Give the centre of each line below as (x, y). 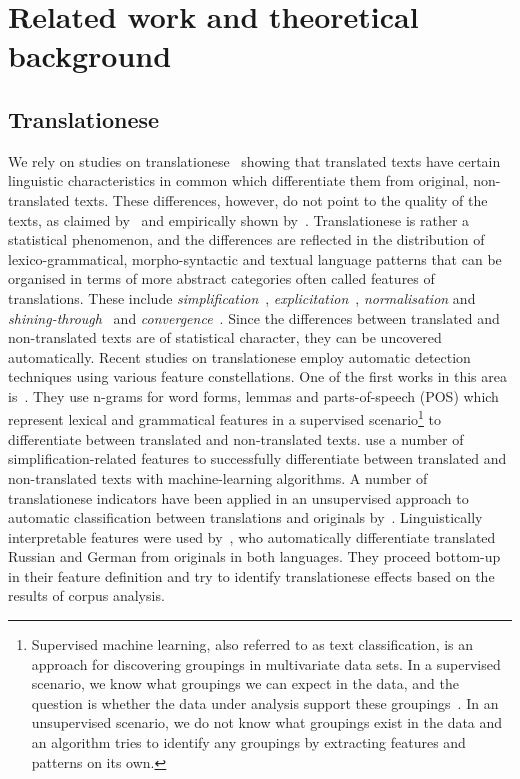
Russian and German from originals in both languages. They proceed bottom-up (254, 556)
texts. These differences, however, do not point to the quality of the (281, 199)
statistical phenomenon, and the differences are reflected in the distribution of (246, 239)
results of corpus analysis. (86, 595)
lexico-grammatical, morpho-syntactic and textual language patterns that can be (255, 258)
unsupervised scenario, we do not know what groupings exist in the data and (267, 722)
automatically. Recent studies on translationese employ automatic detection (239, 356)
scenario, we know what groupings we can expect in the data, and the (245, 683)
